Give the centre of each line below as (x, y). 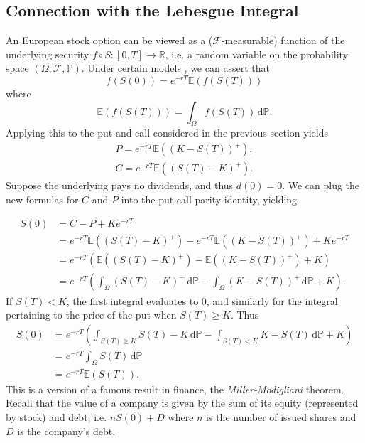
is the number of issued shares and (281, 416)
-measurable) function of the (283, 40)
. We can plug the (321, 185)
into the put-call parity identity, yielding (209, 199)
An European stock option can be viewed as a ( (109, 40)
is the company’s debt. (66, 431)
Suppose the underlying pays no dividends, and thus (120, 185)
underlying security (48, 54)
